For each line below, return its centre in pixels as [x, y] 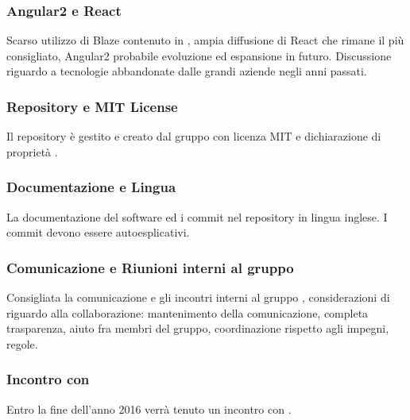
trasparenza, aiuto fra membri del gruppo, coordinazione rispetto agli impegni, [198, 328]
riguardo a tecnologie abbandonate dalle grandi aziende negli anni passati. [187, 71]
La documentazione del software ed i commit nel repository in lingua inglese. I [197, 216]
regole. [22, 343]
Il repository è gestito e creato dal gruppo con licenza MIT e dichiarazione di [194, 136]
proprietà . [32, 151]
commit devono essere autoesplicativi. [98, 232]
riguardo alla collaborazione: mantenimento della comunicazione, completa [188, 312]
